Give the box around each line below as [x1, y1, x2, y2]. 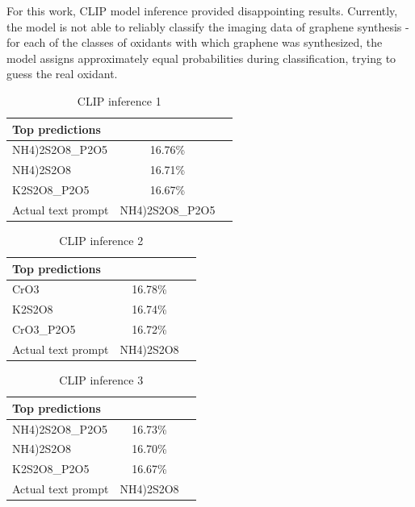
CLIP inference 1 [77, 92, 161, 109]
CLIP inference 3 [59, 372, 144, 389]
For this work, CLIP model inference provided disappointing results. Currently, [6, 2, 398, 19]
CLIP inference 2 [59, 232, 144, 249]
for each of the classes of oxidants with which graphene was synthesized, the [6, 34, 383, 51]
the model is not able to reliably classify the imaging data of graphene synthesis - [6, 18, 409, 35]
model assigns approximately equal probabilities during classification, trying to [6, 49, 396, 66]
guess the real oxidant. [6, 65, 118, 82]
